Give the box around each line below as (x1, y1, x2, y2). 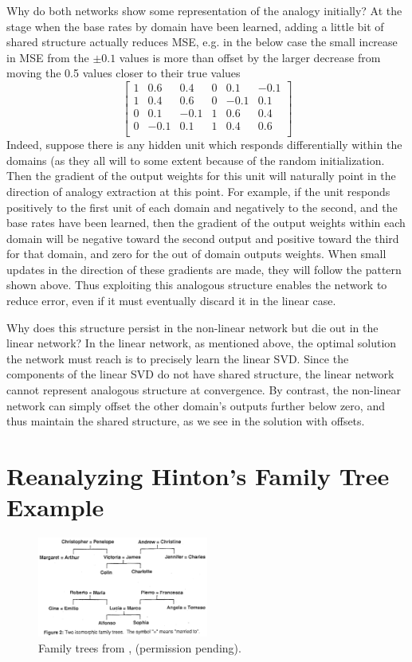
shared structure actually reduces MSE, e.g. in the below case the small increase (6, 33, 398, 50)
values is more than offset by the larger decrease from (119, 49, 381, 65)
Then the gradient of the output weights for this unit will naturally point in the (6, 167, 396, 184)
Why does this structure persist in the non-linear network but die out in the (6, 319, 379, 335)
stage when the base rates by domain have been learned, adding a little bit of (6, 18, 384, 34)
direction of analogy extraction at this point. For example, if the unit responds (6, 182, 390, 199)
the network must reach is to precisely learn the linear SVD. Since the (6, 350, 349, 366)
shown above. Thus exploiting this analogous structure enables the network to (6, 276, 387, 293)
